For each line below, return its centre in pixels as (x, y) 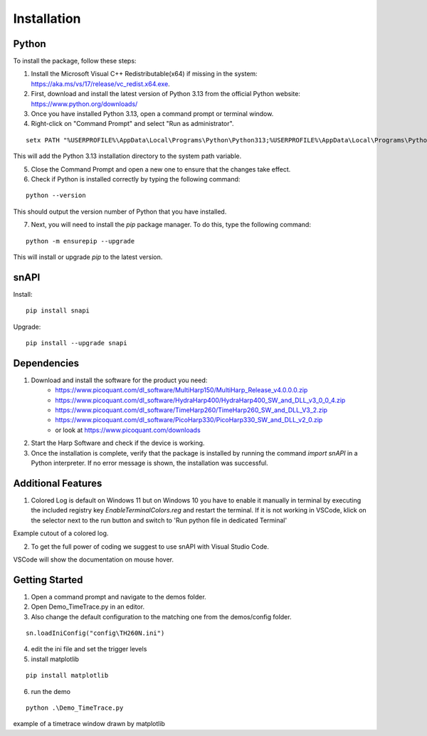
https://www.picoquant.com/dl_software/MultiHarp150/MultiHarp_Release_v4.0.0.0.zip (181, 390)
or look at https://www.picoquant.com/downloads (128, 430)
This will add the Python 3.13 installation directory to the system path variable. (127, 156)
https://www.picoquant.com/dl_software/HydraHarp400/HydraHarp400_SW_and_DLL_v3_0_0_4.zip (200, 400)
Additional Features (58, 483)
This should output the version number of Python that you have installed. (120, 211)
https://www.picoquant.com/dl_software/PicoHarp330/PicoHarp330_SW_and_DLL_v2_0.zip (189, 420)
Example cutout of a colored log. (61, 533)
